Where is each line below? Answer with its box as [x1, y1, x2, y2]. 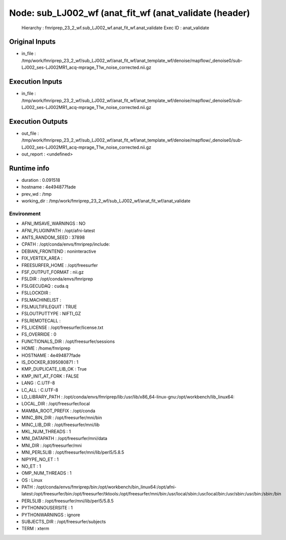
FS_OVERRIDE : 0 [21, 331, 57, 337]
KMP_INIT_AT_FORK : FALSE [21, 373, 79, 379]
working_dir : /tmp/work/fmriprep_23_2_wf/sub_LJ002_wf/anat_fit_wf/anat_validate [21, 198, 191, 204]
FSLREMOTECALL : [21, 318, 61, 324]
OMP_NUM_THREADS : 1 [21, 470, 72, 476]
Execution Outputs [9, 117, 68, 126]
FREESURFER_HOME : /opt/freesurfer [21, 262, 98, 268]
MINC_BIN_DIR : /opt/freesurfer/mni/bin [21, 415, 102, 421]
